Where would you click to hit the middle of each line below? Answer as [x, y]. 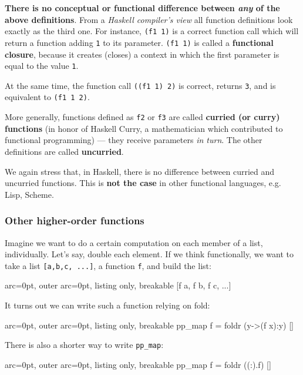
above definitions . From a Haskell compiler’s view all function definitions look [149, 19]
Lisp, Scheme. [29, 194]
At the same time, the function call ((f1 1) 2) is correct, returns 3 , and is [140, 85]
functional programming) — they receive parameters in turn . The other [134, 140]
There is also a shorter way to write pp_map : [84, 345]
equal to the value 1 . [42, 66]
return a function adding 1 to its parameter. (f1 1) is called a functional [139, 42]
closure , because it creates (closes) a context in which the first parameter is [142, 54]
